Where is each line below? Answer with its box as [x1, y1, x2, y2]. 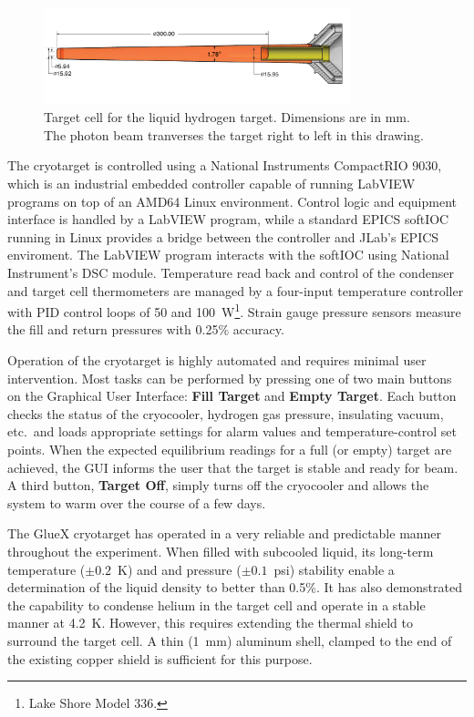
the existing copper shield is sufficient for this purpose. [7, 649, 313, 668]
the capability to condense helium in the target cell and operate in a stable [7, 595, 426, 614]
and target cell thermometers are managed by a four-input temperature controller [7, 281, 464, 300]
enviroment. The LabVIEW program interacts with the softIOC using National [7, 245, 449, 264]
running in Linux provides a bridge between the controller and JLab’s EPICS [7, 227, 439, 246]
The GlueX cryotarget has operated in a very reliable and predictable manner [7, 524, 442, 543]
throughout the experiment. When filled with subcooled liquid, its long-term [7, 541, 434, 560]
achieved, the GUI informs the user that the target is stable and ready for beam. [7, 457, 459, 476]
